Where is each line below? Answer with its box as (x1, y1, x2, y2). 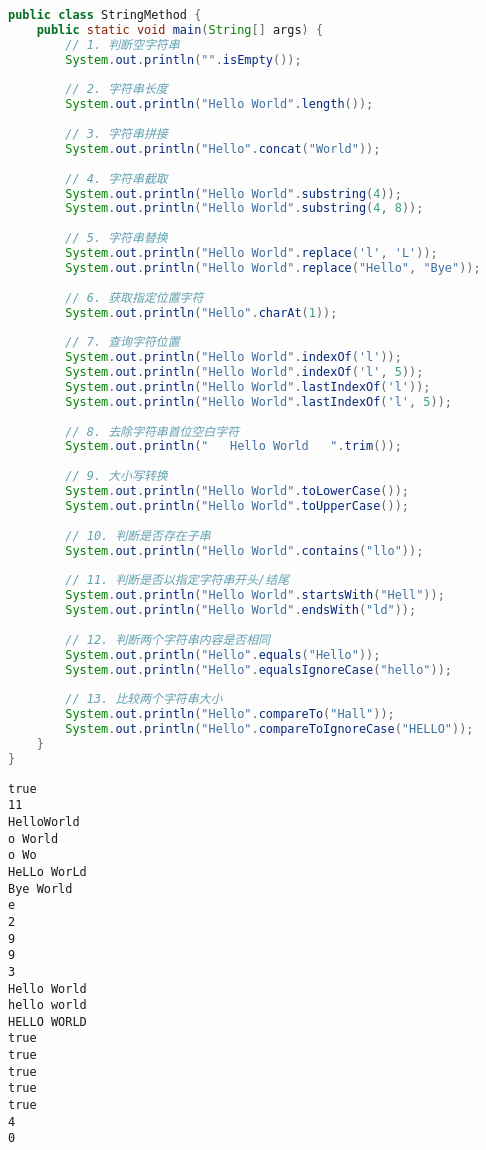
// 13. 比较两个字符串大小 (65, 692, 223, 707)
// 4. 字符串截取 (65, 171, 168, 186)
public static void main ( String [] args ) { (36, 22, 324, 37)
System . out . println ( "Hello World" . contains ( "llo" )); (65, 543, 424, 558)
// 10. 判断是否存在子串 (65, 528, 211, 543)
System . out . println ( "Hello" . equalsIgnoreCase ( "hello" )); (65, 662, 452, 677)
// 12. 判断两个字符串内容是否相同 (65, 632, 270, 647)
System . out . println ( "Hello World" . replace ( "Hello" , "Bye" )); (65, 260, 481, 275)
